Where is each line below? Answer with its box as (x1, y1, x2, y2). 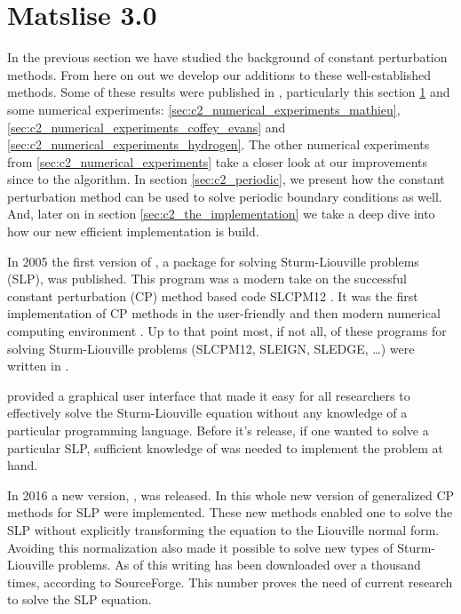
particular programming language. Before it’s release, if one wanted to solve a (7, 421, 429, 439)
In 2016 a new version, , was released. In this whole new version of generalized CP (7, 485, 455, 504)
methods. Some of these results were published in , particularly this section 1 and (7, 83, 450, 101)
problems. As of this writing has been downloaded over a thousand (58, 555, 421, 574)
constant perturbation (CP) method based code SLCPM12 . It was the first (7, 286, 418, 305)
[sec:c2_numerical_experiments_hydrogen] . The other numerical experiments (7, 135, 430, 154)
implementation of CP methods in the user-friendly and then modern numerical (7, 304, 441, 323)
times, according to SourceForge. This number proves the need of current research (7, 572, 453, 591)
